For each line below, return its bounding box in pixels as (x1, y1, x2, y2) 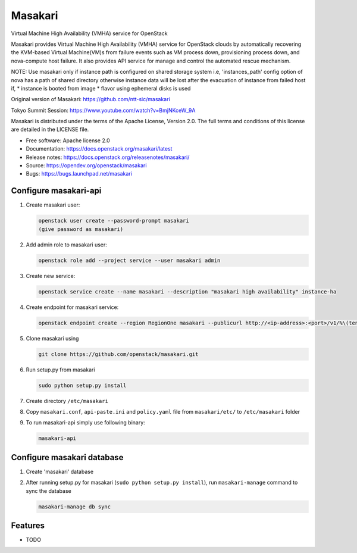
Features (11, 520, 45, 530)
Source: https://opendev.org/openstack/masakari (26, 162, 147, 169)
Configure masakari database (11, 452, 124, 463)
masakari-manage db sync (38, 503, 111, 510)
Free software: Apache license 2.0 (26, 137, 110, 144)
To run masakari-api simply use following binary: (26, 419, 145, 426)
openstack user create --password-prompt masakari (38, 217, 190, 224)
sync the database (26, 487, 71, 494)
